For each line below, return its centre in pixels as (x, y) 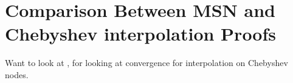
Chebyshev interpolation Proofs (141, 34)
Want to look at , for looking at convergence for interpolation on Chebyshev (146, 63)
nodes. (17, 74)
